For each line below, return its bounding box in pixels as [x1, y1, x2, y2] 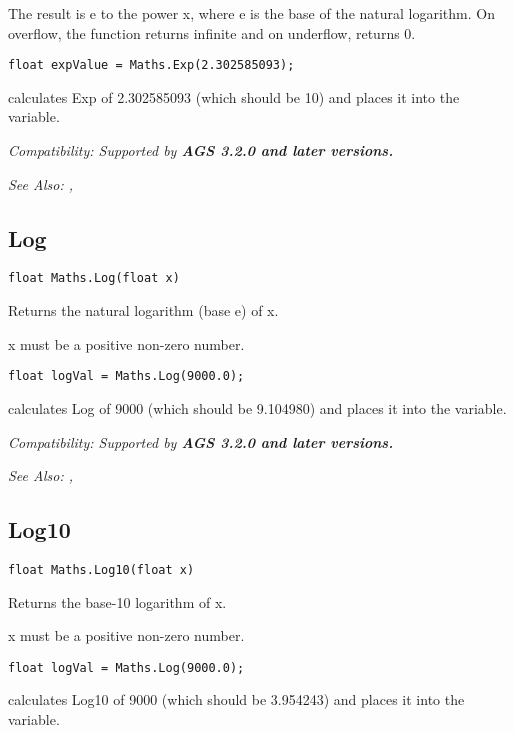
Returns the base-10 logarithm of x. [8, 591, 227, 612]
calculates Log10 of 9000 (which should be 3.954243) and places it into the [8, 689, 465, 710]
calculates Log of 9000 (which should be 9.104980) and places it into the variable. [8, 397, 507, 418]
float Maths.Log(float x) [8, 271, 180, 286]
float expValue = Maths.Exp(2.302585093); [8, 58, 295, 73]
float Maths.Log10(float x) [8, 562, 195, 577]
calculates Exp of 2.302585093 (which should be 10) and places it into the [8, 86, 460, 107]
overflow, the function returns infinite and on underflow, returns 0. [8, 22, 416, 43]
